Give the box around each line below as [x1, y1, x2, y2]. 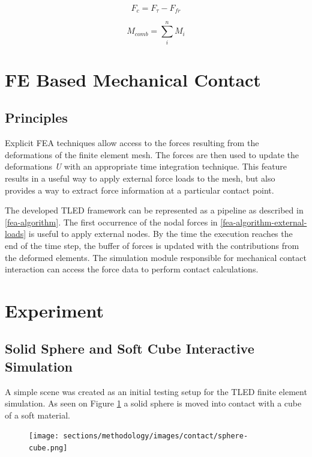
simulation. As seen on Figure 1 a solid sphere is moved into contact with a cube [5, 397, 302, 409]
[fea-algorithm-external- [220, 215, 307, 228]
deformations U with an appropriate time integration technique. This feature [5, 160, 287, 173]
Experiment [5, 298, 104, 322]
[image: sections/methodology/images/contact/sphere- [29, 432, 248, 441]
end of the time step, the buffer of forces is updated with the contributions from [5, 239, 299, 251]
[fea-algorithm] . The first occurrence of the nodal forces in [5, 215, 218, 228]
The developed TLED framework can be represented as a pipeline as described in [5, 204, 304, 216]
